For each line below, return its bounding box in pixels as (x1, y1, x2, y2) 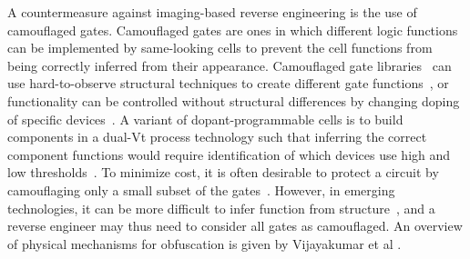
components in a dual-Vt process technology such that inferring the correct (7, 127, 427, 146)
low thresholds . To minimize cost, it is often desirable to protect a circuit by (7, 163, 439, 182)
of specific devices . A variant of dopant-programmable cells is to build (7, 109, 404, 128)
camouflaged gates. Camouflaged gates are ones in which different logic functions (7, 20, 458, 39)
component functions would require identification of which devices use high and (7, 144, 451, 164)
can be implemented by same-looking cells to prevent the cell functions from (7, 38, 433, 57)
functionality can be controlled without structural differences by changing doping (7, 91, 460, 110)
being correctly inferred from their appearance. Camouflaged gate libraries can (7, 55, 452, 75)
